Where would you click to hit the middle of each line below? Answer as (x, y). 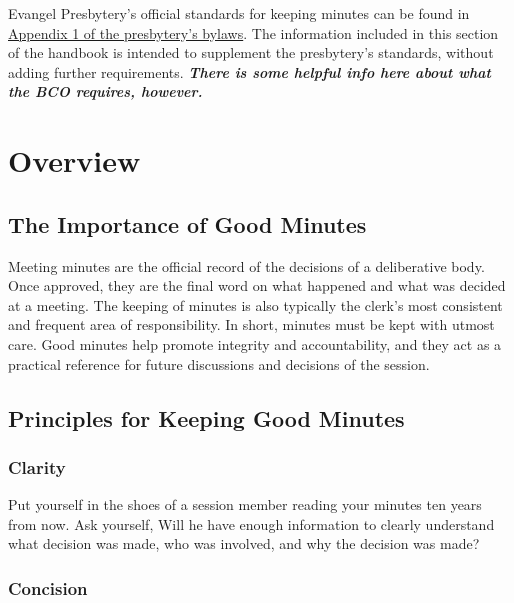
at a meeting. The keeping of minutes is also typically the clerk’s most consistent (255, 304)
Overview (74, 160)
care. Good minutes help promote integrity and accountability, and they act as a (255, 343)
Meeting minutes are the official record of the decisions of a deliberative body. (246, 265)
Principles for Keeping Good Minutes (206, 417)
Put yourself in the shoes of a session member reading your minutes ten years (245, 504)
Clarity (37, 466)
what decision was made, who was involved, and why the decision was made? (244, 543)
